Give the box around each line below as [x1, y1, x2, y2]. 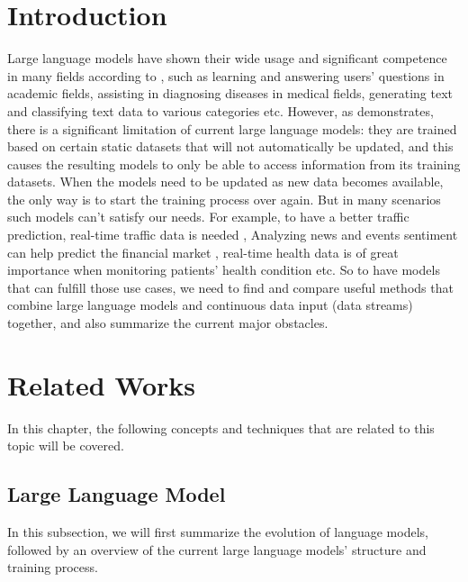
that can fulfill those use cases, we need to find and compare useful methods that [7, 277, 454, 296]
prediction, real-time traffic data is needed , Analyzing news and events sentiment [7, 225, 458, 244]
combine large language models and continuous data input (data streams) [7, 296, 413, 314]
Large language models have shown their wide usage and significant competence [7, 49, 447, 68]
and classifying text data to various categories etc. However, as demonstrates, [7, 101, 434, 120]
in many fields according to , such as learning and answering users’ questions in [7, 66, 445, 85]
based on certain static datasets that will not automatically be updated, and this [7, 137, 454, 156]
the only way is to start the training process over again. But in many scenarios [7, 189, 441, 208]
